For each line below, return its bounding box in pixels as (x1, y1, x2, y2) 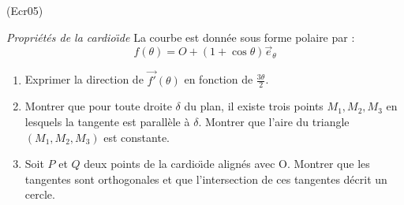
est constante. (103, 129, 170, 145)
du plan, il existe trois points (184, 98, 324, 114)
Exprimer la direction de (24, 71, 144, 88)
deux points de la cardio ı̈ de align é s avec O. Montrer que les (84, 155, 370, 172)
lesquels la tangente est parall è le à (24, 114, 190, 130)
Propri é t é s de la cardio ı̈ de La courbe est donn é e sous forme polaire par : (6, 28, 355, 45)
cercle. (24, 186, 55, 203)
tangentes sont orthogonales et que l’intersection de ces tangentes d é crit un (24, 170, 387, 187)
